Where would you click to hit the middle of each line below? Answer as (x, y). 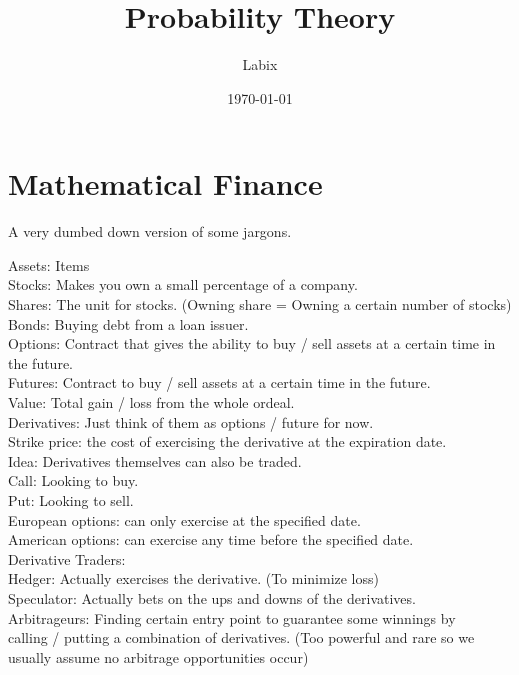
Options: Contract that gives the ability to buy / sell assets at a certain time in (252, 343)
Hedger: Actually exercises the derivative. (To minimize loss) (193, 578)
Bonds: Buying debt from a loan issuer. (128, 323)
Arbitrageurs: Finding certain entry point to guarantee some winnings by (232, 617)
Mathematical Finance (165, 183)
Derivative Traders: (67, 558)
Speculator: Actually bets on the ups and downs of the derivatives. (212, 597)
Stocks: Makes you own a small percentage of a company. (183, 284)
